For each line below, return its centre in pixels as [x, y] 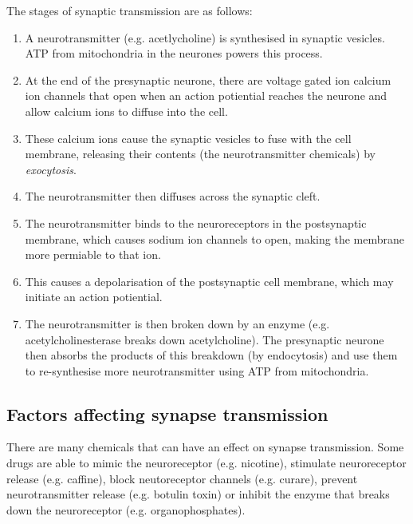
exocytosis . [51, 169]
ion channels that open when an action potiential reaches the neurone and [206, 95]
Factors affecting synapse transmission [167, 413]
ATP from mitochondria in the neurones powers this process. [174, 53]
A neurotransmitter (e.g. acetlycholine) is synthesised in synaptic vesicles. [205, 37]
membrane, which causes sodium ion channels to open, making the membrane [214, 238]
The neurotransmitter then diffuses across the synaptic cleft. [173, 196]
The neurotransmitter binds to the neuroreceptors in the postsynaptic [196, 222]
